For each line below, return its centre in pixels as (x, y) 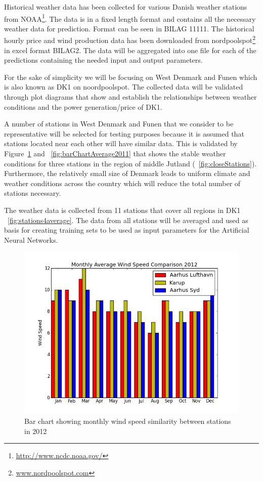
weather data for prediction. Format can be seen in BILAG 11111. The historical (129, 28)
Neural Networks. (31, 239)
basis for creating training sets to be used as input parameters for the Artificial (127, 230)
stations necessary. (33, 193)
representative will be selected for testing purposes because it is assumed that (124, 133)
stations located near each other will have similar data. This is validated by (121, 143)
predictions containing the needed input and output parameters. (103, 60)
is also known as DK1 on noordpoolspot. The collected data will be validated (124, 87)
